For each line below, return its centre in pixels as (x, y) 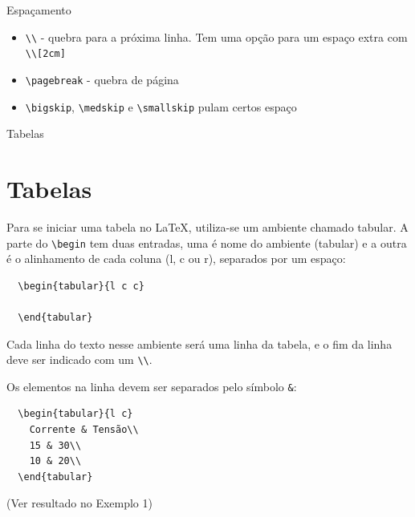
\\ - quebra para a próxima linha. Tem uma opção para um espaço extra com (216, 36)
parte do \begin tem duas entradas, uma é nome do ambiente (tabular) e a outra (207, 242)
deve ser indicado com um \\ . (79, 359)
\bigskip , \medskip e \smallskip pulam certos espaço (161, 106)
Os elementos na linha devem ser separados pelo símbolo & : (152, 386)
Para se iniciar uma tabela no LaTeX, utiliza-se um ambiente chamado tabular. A (207, 226)
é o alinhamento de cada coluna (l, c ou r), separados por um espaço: (176, 258)
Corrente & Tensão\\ (84, 430)
